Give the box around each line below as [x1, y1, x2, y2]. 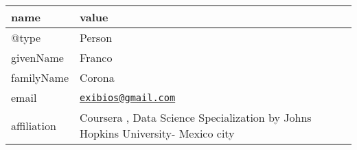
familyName [11, 69, 69, 85]
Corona [80, 69, 115, 85]
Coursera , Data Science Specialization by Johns [80, 109, 312, 125]
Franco [80, 50, 113, 65]
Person [80, 30, 113, 45]
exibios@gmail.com [80, 92, 176, 103]
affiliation [11, 117, 56, 133]
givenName [11, 50, 64, 65]
